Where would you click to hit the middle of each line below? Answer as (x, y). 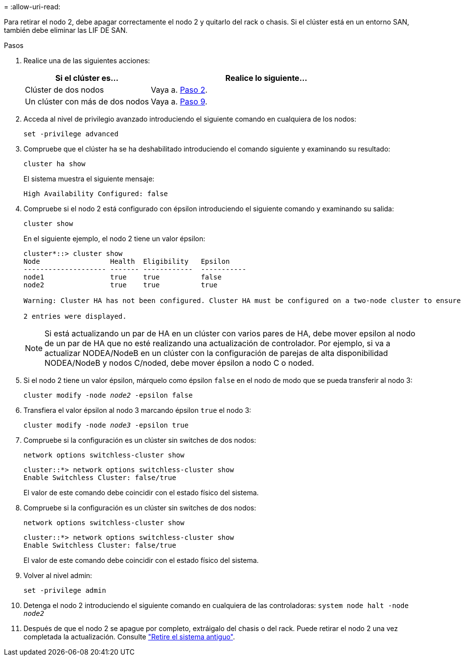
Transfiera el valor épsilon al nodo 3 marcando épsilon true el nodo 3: (138, 410)
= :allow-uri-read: (32, 7)
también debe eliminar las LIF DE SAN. (66, 30)
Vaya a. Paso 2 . (179, 90)
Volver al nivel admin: (58, 575)
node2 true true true (121, 285)
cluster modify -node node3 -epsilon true (106, 425)
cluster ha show (55, 164)
